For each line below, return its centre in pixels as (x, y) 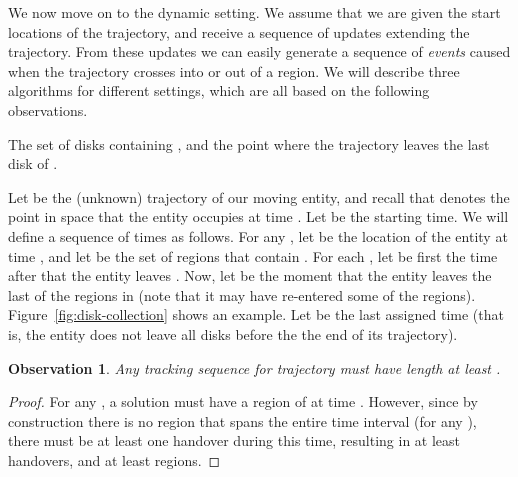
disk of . (33, 163)
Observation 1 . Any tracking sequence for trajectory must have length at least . (254, 367)
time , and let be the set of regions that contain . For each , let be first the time (253, 255)
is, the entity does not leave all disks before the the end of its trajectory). (233, 333)
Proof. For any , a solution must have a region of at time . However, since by (243, 401)
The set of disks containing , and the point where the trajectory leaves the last (249, 143)
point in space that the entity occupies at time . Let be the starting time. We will (258, 216)
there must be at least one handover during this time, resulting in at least (234, 440)
